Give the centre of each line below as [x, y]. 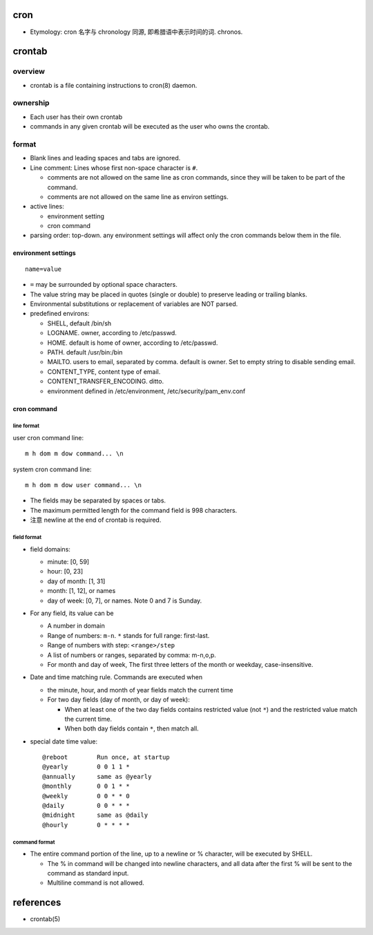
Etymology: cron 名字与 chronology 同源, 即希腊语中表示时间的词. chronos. [136, 32]
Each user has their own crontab [76, 117]
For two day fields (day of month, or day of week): [118, 700]
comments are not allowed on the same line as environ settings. [138, 196]
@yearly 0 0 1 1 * [86, 767]
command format [34, 842]
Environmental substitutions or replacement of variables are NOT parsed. [134, 304]
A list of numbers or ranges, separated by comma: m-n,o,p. [132, 655]
